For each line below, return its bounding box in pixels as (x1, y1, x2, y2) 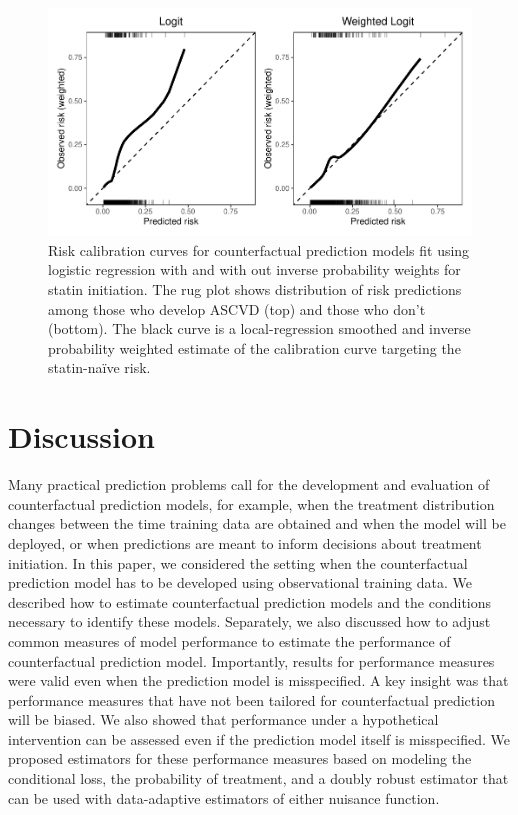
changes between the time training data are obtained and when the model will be (8, 513, 506, 534)
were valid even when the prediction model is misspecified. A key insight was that (8, 670, 509, 691)
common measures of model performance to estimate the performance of (8, 630, 451, 651)
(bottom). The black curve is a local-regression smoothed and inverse (48, 318, 471, 339)
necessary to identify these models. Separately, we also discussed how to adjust (8, 611, 491, 632)
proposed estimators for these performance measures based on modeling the (8, 748, 472, 769)
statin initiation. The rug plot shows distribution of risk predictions (48, 279, 462, 300)
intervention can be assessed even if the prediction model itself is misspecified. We (8, 728, 510, 749)
